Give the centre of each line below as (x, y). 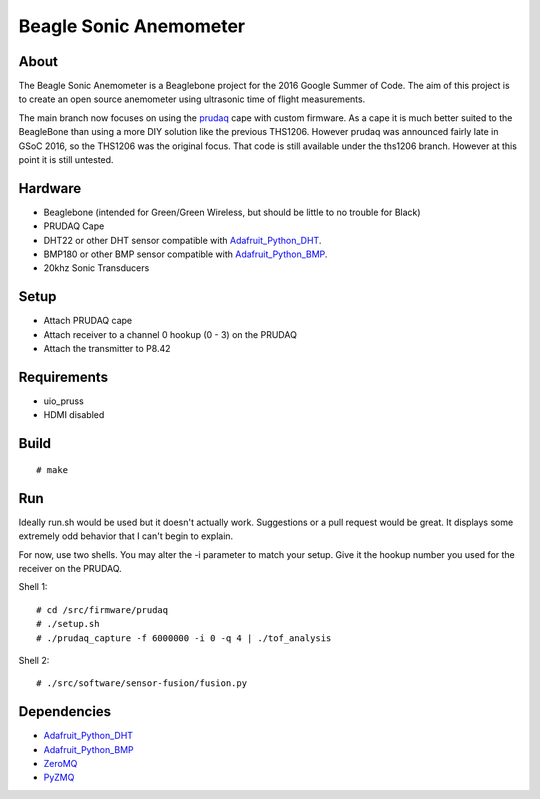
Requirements (63, 376)
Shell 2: (34, 660)
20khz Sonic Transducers (96, 268)
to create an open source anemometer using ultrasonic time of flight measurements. (192, 99)
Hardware (50, 188)
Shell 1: (33, 587)
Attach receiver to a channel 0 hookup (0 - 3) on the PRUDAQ (170, 334)
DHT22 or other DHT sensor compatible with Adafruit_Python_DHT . (182, 240)
